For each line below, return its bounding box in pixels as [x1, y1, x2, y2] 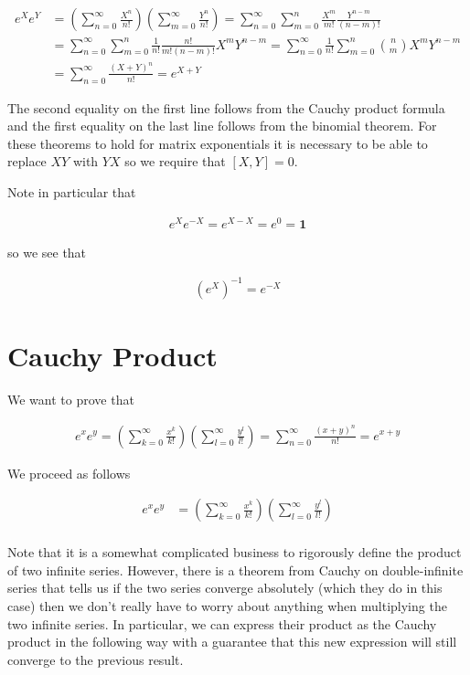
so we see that [7, 242, 87, 261]
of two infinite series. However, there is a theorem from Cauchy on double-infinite [7, 560, 464, 579]
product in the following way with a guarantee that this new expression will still [7, 632, 457, 651]
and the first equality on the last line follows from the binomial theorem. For [7, 116, 437, 135]
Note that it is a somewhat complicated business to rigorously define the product [7, 543, 462, 562]
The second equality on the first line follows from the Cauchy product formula [7, 98, 445, 117]
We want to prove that [7, 389, 134, 408]
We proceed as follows [7, 463, 131, 482]
